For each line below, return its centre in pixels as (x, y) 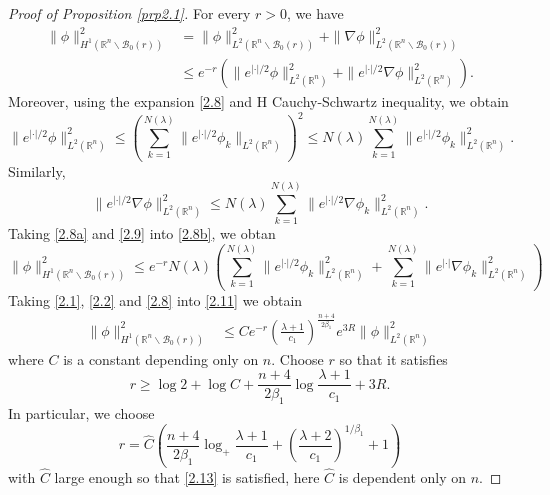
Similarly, (37, 170)
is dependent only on (402, 477)
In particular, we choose (81, 413)
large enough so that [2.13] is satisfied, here (187, 477)
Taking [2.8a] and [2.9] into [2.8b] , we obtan (142, 233)
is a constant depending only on (161, 358)
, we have (315, 13)
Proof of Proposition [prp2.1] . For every (129, 13)
